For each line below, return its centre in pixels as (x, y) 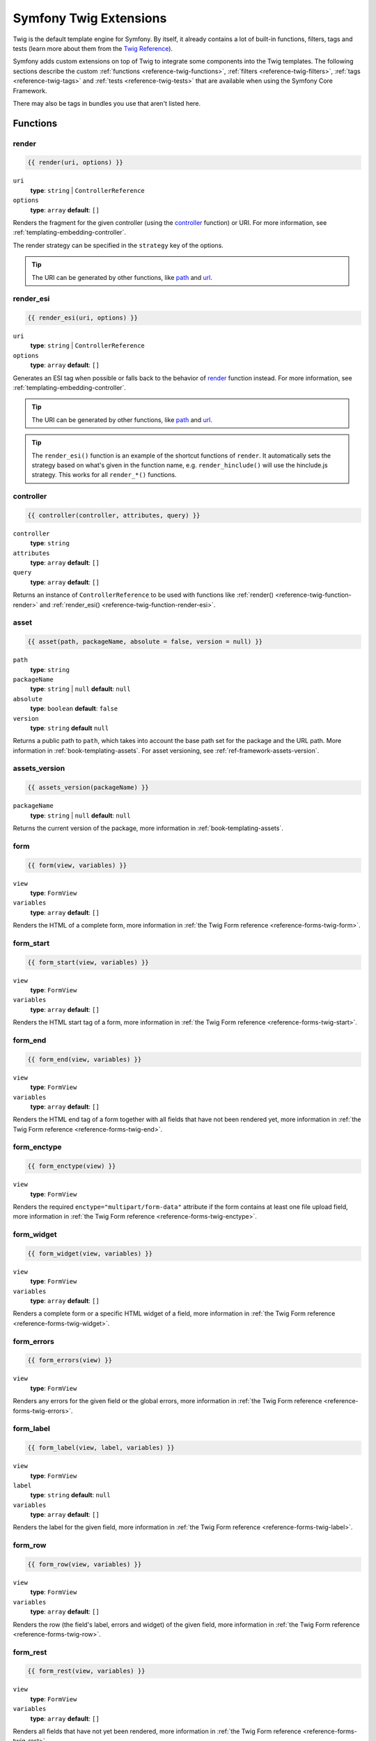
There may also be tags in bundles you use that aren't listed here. (107, 103)
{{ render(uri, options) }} (75, 163)
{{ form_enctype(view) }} (72, 1166)
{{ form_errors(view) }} (70, 1360)
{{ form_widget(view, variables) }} (90, 1253)
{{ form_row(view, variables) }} (85, 1564)
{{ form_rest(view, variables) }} (86, 1671)
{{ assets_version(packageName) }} (88, 788)
